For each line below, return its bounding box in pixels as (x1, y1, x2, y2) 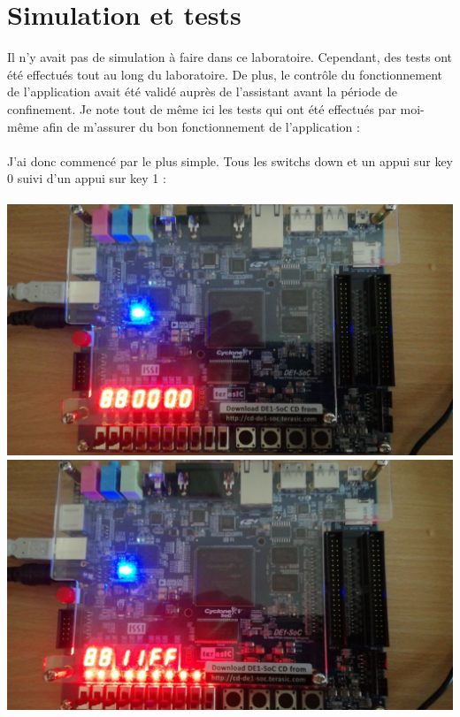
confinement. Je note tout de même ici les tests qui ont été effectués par (7, 99, 396, 118)
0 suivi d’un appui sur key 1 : (7, 169, 166, 187)
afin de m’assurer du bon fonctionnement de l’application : (42, 117, 360, 135)
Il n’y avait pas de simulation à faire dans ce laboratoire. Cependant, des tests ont (7, 48, 453, 66)
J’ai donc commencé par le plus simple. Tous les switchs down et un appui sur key (7, 151, 453, 170)
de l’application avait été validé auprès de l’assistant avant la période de (7, 82, 397, 101)
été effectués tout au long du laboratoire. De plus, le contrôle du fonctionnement (7, 65, 443, 83)
